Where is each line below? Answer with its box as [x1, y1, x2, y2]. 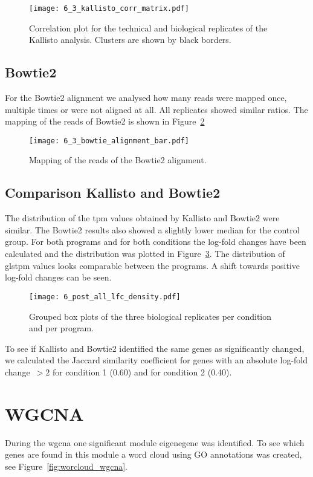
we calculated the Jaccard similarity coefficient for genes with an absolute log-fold [5, 354, 308, 366]
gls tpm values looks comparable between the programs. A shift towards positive [5, 259, 300, 271]
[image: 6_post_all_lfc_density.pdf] [29, 292, 181, 301]
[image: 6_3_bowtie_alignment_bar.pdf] [29, 136, 189, 145]
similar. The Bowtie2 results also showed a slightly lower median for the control [5, 223, 300, 236]
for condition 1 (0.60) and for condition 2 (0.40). [52, 365, 232, 378]
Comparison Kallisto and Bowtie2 [5, 183, 221, 202]
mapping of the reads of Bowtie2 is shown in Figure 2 [5, 115, 205, 128]
